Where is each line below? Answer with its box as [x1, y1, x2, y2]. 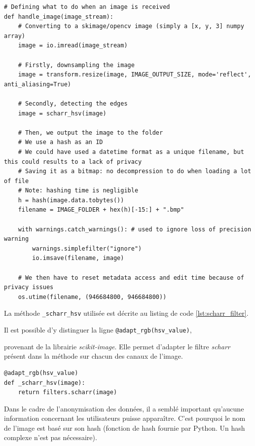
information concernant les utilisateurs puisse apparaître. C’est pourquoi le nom [4, 413, 246, 423]
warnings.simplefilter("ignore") [32, 245, 142, 252]
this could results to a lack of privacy [4, 158, 142, 165]
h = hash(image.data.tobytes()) [18, 196, 124, 204]
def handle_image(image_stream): [4, 13, 113, 20]
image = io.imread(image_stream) [18, 42, 128, 49]
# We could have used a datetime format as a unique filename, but [18, 148, 244, 155]
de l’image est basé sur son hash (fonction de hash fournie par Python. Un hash [4, 422, 245, 433]
